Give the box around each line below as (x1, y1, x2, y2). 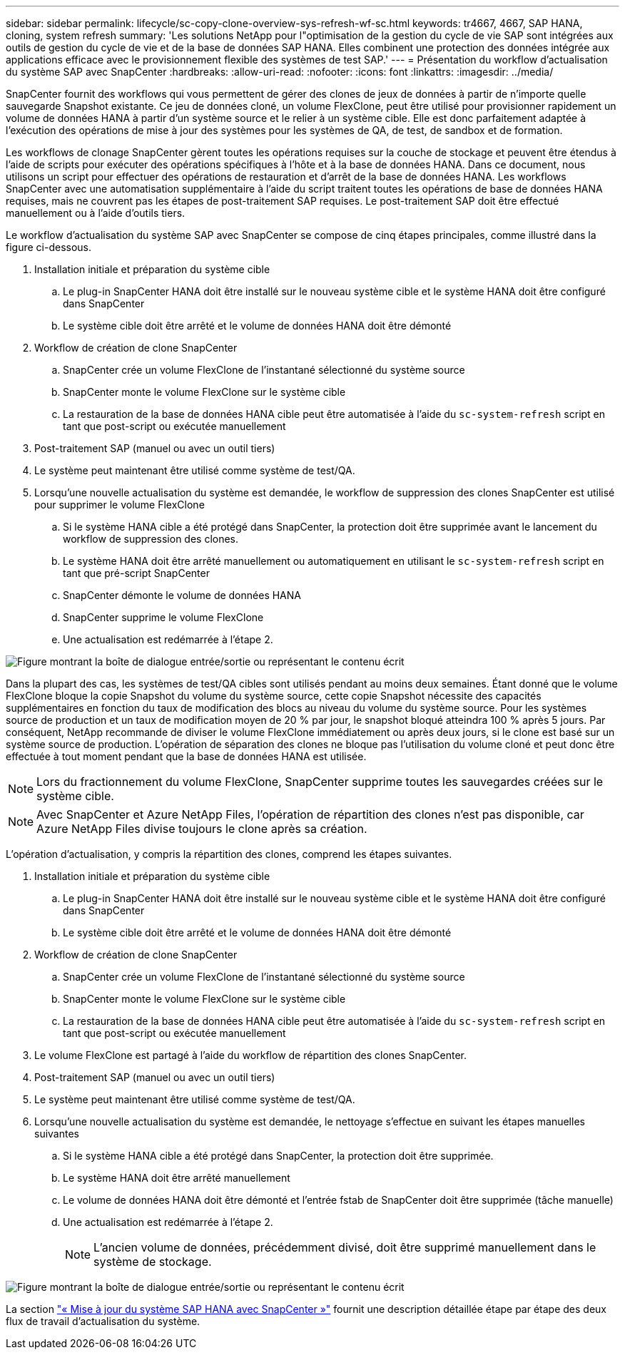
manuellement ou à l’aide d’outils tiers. (6, 207, 186, 219)
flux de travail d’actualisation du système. (6, 1315, 200, 1327)
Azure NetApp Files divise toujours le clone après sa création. (36, 822, 367, 836)
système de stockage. (93, 1254, 212, 1269)
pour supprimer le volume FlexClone (34, 498, 205, 511)
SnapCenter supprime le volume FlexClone (63, 611, 264, 623)
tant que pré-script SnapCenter (63, 567, 210, 579)
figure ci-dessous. (6, 241, 92, 253)
